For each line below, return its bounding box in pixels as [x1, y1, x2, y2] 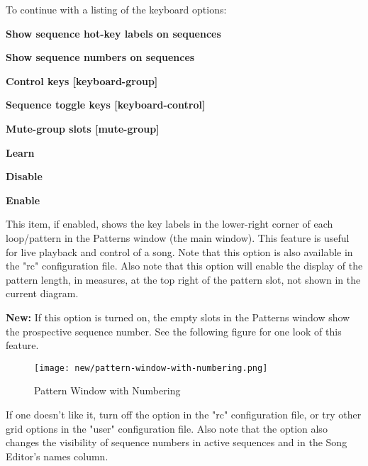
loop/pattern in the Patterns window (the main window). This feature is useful [6, 230, 350, 245]
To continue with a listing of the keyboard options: [6, 2, 227, 16]
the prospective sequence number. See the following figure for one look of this [6, 323, 342, 338]
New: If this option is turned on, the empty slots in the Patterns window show [6, 309, 350, 324]
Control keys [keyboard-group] [6, 73, 158, 88]
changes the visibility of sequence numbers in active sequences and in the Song [6, 435, 347, 450]
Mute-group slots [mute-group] [6, 121, 160, 135]
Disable [6, 169, 43, 184]
